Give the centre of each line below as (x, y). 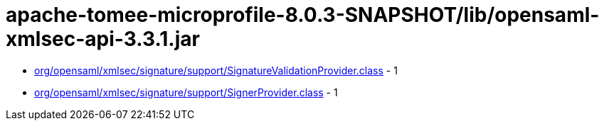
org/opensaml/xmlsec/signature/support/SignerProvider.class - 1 (186, 92)
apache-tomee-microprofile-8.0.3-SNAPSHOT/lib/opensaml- (303, 15)
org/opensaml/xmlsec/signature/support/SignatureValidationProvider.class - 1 (216, 70)
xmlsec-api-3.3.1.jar (103, 39)
